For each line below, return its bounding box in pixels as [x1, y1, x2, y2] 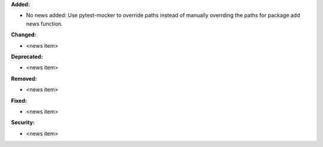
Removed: [11, 75, 37, 82]
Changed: [11, 31, 36, 38]
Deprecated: [11, 53, 43, 60]
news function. [26, 20, 63, 27]
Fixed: [11, 97, 27, 104]
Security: [11, 119, 35, 126]
